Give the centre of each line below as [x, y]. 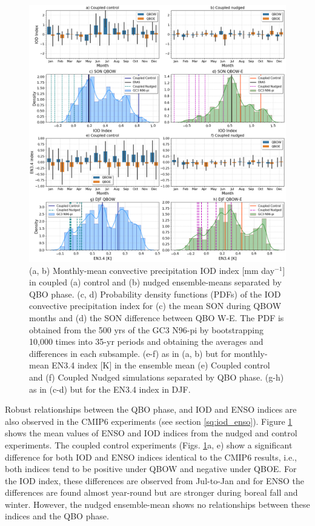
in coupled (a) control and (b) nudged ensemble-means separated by [155, 282]
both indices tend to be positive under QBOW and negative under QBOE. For [151, 469]
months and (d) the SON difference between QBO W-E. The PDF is [157, 317]
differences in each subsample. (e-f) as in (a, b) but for [130, 353]
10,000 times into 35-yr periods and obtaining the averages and [146, 341]
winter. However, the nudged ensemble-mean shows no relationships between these [157, 504]
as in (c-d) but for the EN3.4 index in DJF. [110, 389]
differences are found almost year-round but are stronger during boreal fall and [151, 492]
